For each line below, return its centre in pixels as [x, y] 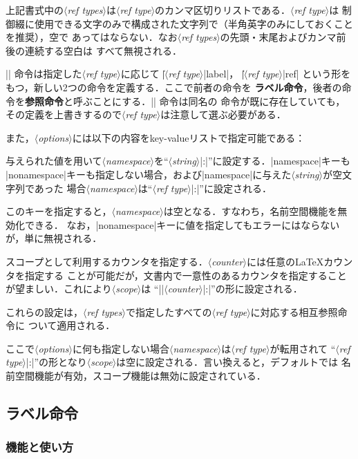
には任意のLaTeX [285, 261]
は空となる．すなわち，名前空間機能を [251, 211]
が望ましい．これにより [59, 289]
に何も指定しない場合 [121, 348]
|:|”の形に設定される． [253, 289]
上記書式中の [35, 10]
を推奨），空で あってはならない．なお [92, 37]
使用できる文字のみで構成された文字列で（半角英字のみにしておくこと [194, 23]
